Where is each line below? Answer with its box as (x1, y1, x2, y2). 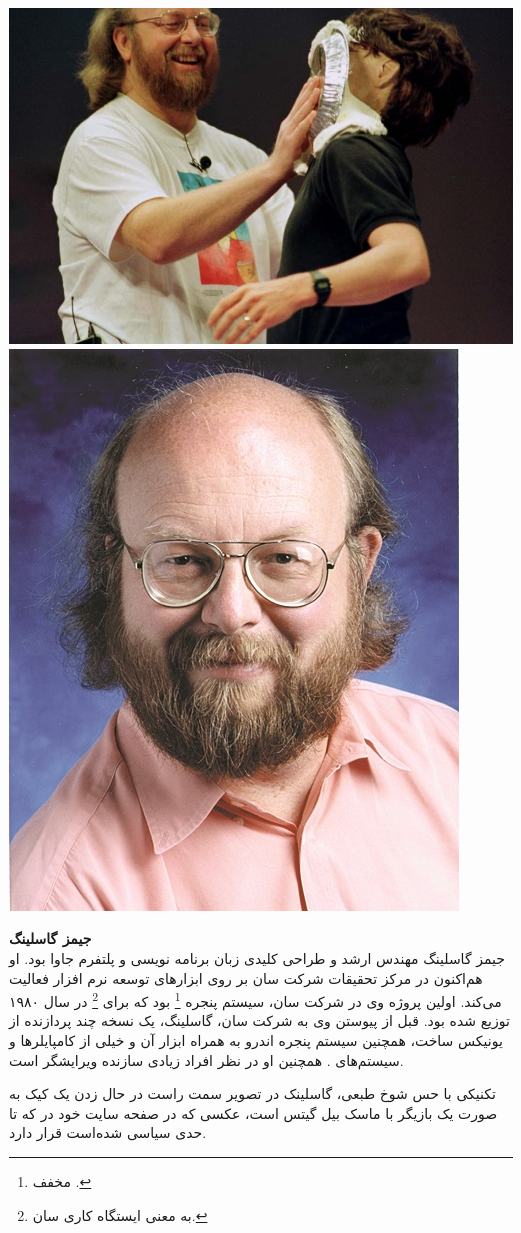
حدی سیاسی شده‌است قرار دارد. (9, 1122, 207, 1143)
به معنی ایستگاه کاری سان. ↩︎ (32, 1204, 208, 1225)
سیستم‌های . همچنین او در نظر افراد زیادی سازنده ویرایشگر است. (9, 1049, 404, 1070)
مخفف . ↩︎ (32, 1170, 92, 1191)
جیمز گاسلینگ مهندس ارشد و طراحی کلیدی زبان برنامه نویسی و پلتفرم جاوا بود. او (9, 947, 505, 968)
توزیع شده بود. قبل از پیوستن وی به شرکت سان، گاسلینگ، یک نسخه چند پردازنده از (9, 1010, 510, 1031)
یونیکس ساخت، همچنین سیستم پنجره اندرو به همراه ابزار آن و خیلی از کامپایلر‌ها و (9, 1030, 503, 1051)
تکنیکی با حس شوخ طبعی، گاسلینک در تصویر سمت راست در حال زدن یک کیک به (9, 1083, 496, 1104)
